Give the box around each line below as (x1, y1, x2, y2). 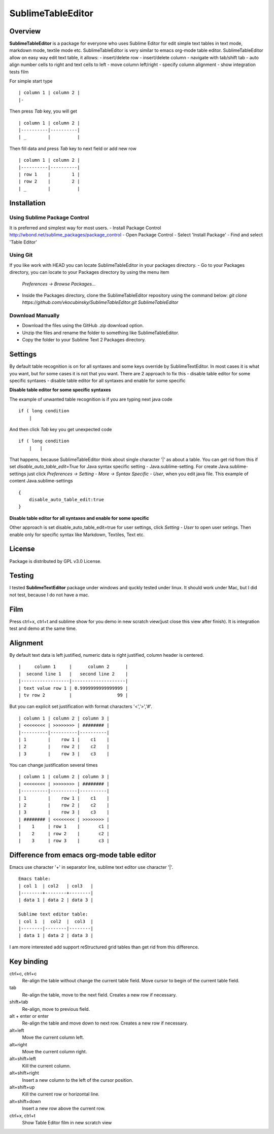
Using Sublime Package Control (9, 214, 89, 221)
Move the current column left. (22, 1035, 84, 1041)
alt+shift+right (9, 1070, 39, 1076)
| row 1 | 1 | (18, 171, 80, 177)
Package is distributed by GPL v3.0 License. (9, 558, 101, 564)
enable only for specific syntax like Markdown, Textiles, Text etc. (9, 531, 145, 538)
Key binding (9, 957, 48, 966)
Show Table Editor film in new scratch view (22, 1119, 112, 1125)
